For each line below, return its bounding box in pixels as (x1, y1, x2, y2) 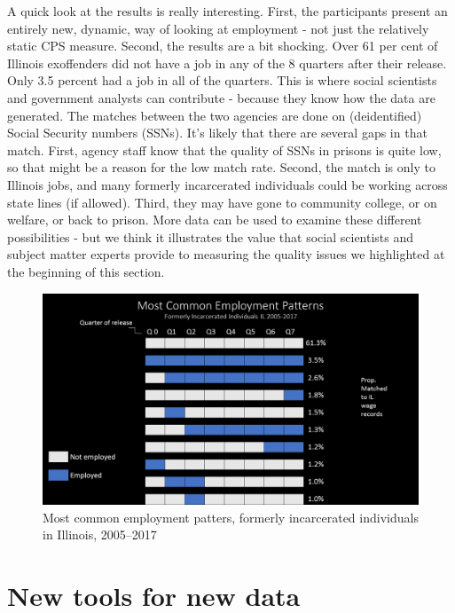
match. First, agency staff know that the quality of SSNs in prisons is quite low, (7, 140, 442, 159)
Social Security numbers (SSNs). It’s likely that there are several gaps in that (7, 123, 428, 142)
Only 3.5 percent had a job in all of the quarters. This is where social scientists (7, 71, 437, 90)
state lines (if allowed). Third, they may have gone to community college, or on (7, 193, 437, 211)
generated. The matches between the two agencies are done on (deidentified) (7, 106, 422, 124)
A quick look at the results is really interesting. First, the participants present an (7, 2, 448, 20)
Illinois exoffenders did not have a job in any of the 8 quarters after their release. (7, 53, 447, 72)
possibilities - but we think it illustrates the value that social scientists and (7, 227, 414, 246)
